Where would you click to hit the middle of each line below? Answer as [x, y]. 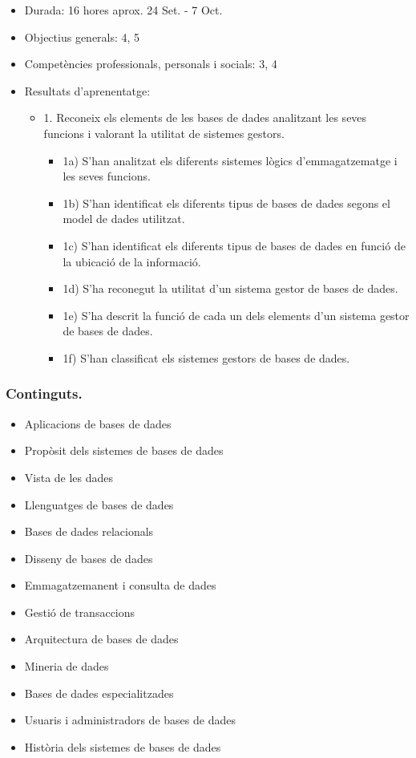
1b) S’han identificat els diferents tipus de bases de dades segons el [226, 203]
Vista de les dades [69, 477]
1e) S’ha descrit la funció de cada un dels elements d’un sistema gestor [236, 315]
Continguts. [44, 393]
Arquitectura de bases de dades [101, 639]
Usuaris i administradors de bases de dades [130, 720]
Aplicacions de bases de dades [98, 423]
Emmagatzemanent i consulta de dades [120, 585]
